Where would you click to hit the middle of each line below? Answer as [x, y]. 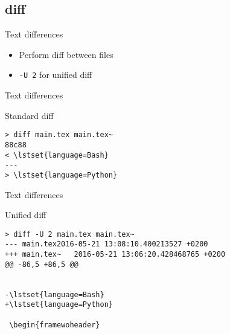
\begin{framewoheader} [55, 325]
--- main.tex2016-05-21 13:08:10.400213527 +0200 [107, 244]
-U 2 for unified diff [56, 75]
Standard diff [29, 115]
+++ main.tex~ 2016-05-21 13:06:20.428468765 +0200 [115, 255]
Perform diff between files [66, 54]
